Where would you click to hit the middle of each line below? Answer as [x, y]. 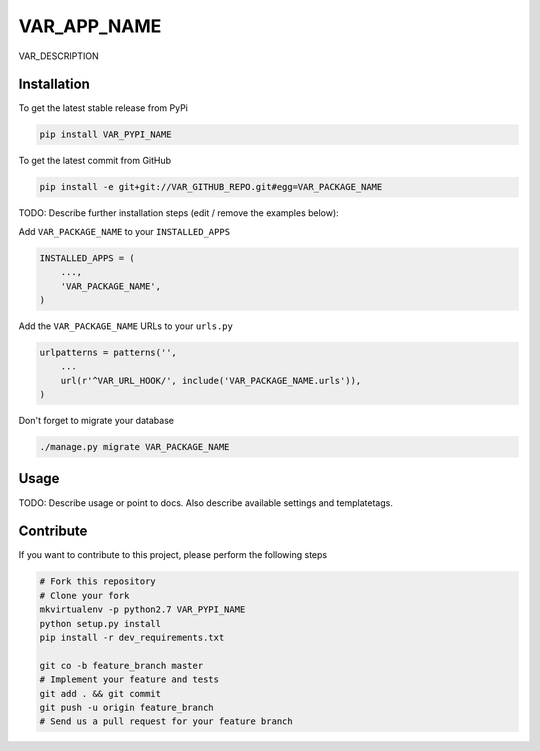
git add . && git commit [100, 693]
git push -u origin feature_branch [126, 707]
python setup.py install [100, 623]
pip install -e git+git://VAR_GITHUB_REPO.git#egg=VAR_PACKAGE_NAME [211, 187]
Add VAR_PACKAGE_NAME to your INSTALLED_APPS [124, 231]
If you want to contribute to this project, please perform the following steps [173, 555]
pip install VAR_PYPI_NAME [105, 134]
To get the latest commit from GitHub [95, 161]
